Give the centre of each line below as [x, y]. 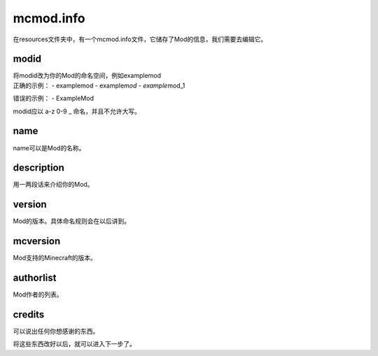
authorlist [35, 278]
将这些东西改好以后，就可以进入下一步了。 [74, 344]
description [38, 168]
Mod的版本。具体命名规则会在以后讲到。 [72, 221]
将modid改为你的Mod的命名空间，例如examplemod [87, 76]
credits [29, 314]
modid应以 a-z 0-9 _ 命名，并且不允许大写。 [77, 111]
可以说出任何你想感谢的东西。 [56, 332]
